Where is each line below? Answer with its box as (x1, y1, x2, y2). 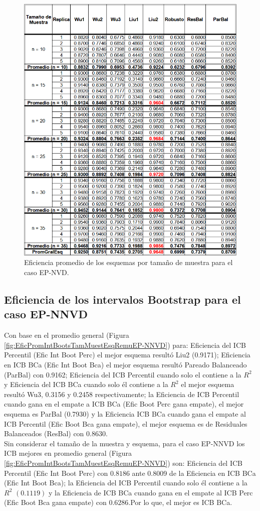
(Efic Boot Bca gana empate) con (4, 497, 107, 507)
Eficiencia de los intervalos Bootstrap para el (4, 292, 241, 307)
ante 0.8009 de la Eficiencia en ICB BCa (132, 467, 256, 478)
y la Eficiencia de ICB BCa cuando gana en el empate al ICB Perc (49, 487, 253, 497)
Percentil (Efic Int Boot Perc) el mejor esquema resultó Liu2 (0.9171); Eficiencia (4, 349, 250, 360)
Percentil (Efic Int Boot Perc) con (4, 467, 108, 478)
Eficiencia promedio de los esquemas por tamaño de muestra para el (24, 257, 233, 268)
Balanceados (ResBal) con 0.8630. (4, 428, 108, 439)
